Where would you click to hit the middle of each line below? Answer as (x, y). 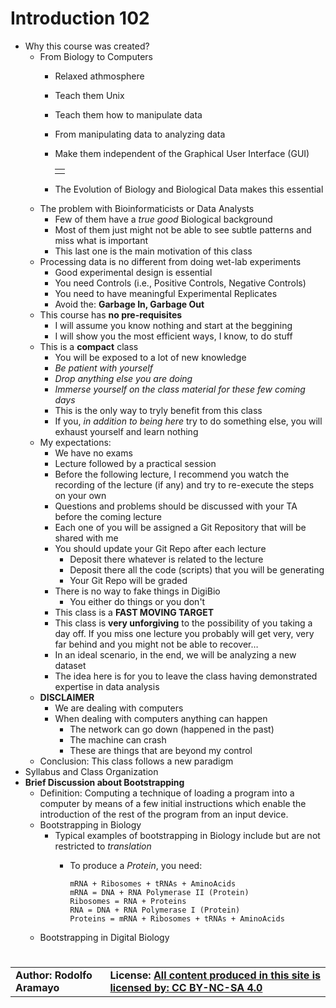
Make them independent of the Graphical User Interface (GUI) (182, 153)
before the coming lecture (108, 516)
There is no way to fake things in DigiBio (137, 591)
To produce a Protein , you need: (136, 865)
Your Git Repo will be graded (128, 580)
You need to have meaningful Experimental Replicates (166, 293)
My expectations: (75, 442)
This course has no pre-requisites (111, 314)
